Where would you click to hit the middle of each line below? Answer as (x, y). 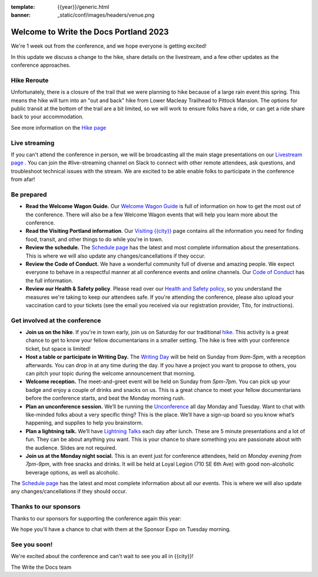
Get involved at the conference (56, 320)
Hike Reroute (30, 80)
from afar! (23, 179)
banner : (21, 15)
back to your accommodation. (47, 117)
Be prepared (29, 194)
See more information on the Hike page (59, 127)
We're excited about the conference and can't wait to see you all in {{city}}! (102, 556)
